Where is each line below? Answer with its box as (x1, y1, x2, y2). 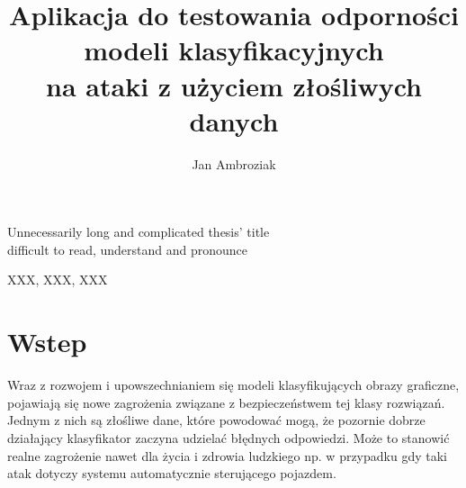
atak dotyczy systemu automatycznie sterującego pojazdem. (7, 464, 336, 483)
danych (189, 102, 279, 139)
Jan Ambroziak (192, 154, 276, 173)
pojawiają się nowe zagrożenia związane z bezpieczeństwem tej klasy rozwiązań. (7, 393, 445, 411)
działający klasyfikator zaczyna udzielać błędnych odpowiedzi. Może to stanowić (7, 428, 450, 447)
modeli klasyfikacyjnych (84, 32, 384, 68)
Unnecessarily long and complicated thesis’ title (7, 222, 270, 241)
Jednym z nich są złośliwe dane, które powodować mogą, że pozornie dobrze (7, 411, 426, 429)
